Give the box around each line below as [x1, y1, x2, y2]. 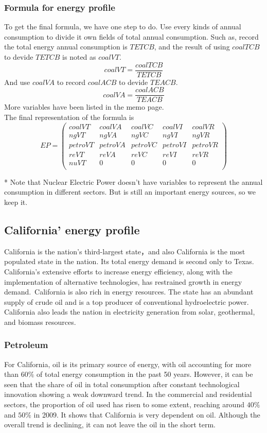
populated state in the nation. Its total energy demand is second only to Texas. [4, 256, 254, 267]
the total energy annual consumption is [4, 41, 128, 52]
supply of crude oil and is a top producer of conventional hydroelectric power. [4, 296, 249, 307]
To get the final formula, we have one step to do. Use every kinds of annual [4, 21, 241, 32]
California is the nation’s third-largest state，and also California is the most [4, 246, 245, 256]
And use [4, 76, 30, 87]
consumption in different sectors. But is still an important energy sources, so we [4, 186, 256, 197]
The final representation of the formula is [4, 111, 134, 122]
